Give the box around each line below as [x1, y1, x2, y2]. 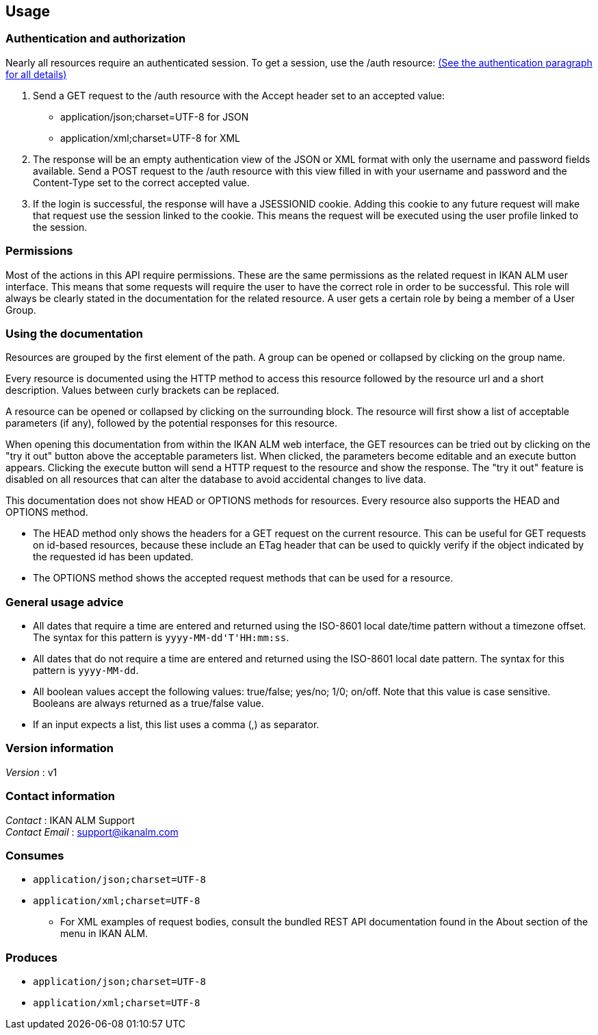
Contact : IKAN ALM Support [5, 814, 135, 826]
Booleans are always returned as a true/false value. [33, 697, 264, 710]
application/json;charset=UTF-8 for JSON [60, 110, 249, 123]
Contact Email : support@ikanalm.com [5, 825, 179, 838]
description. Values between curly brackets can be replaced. [5, 384, 280, 397]
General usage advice [5, 595, 124, 609]
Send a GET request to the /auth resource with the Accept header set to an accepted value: [33, 89, 445, 101]
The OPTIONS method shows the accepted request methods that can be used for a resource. [33, 572, 454, 584]
